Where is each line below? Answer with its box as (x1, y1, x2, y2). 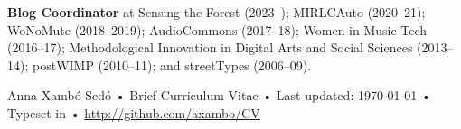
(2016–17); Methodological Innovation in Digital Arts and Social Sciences (7, 38, 413, 57)
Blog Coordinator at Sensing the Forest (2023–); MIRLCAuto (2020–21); (7, 3, 426, 21)
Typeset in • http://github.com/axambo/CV (7, 103, 260, 122)
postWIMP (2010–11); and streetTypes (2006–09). (32, 55, 312, 74)
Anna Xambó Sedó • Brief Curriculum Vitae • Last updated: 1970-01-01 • (7, 86, 431, 105)
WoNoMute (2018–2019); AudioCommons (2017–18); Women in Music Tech (7, 20, 428, 39)
